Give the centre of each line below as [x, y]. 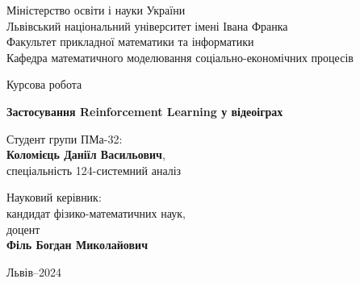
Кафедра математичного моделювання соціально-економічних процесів [180, 57]
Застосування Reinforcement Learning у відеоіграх [145, 111]
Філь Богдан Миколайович [77, 245]
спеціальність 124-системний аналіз [94, 170]
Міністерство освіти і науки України [96, 10]
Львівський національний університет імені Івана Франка [147, 25]
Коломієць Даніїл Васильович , [86, 154]
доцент [23, 229]
